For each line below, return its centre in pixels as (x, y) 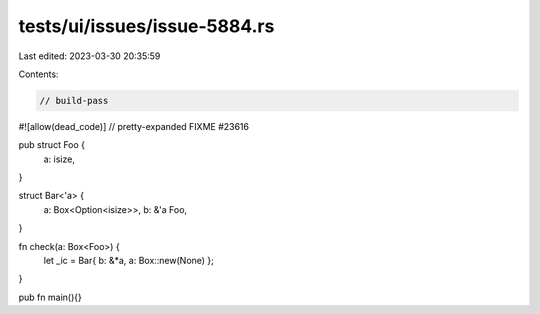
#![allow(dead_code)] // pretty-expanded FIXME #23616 (134, 126)
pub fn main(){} (50, 297)
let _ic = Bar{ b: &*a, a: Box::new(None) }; (129, 261)
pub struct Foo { (51, 145)
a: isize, (59, 159)
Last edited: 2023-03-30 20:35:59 (89, 56)
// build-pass (74, 100)
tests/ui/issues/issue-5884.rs (146, 26)
